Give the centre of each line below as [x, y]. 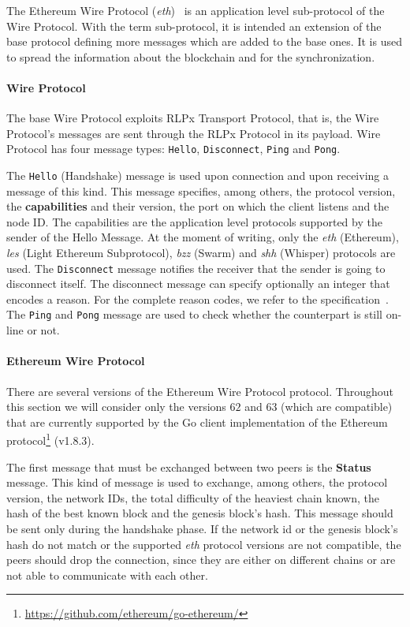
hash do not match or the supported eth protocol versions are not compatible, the [204, 544]
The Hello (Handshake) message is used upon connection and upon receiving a [198, 175]
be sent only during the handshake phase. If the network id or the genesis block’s [202, 528]
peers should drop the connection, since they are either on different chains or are [201, 560]
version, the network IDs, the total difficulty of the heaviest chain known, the [193, 497]
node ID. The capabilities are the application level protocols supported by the [194, 221]
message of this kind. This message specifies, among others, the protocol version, [201, 190]
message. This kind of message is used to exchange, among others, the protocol [197, 482]
